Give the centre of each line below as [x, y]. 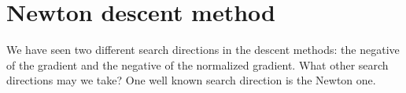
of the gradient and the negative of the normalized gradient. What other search [197, 64]
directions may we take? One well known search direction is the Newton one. [191, 80]
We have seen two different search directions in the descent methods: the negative [203, 50]
